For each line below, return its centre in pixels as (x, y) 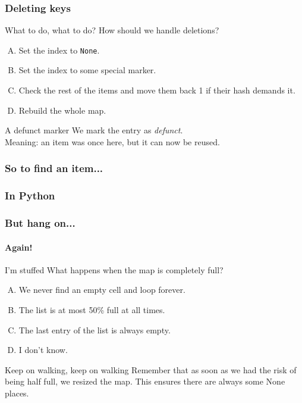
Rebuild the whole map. (62, 110)
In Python (30, 196)
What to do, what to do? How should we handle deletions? (112, 30)
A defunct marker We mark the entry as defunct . (94, 130)
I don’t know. (43, 350)
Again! (19, 247)
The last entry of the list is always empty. (95, 329)
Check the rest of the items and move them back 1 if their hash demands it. (157, 90)
